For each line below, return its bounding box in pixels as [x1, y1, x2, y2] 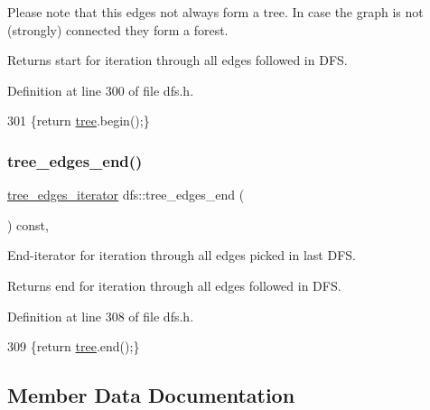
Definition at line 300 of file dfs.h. [7, 80, 194, 99]
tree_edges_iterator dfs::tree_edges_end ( [7, 185, 245, 204]
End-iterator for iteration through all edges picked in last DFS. [7, 246, 356, 265]
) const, [7, 215, 49, 234]
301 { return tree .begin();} [7, 111, 150, 130]
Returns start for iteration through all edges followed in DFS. [7, 51, 348, 70]
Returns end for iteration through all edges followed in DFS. [7, 275, 341, 294]
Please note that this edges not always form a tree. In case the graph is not [7, 3, 424, 21]
